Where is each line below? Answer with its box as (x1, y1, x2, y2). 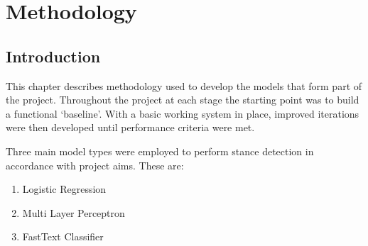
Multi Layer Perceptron (22, 205, 125, 220)
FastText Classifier (22, 229, 104, 244)
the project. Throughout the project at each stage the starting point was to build (6, 92, 359, 107)
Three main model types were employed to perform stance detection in (6, 143, 314, 158)
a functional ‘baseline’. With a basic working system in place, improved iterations (6, 106, 359, 121)
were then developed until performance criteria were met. (6, 120, 255, 135)
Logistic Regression (22, 181, 107, 196)
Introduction (6, 45, 101, 67)
